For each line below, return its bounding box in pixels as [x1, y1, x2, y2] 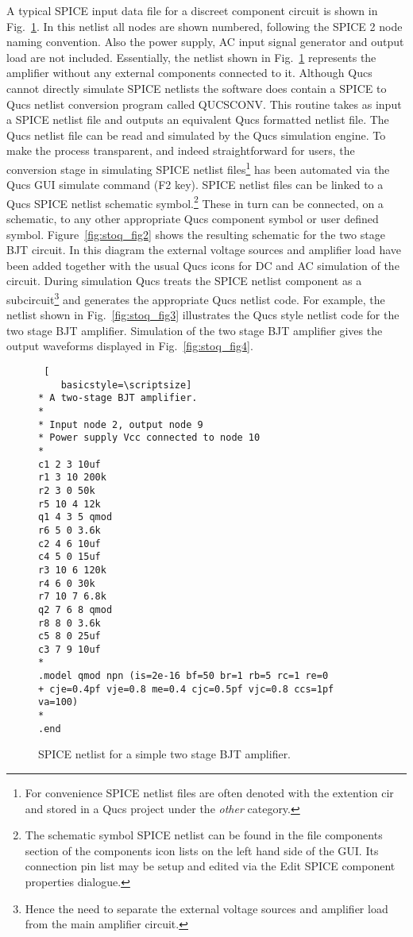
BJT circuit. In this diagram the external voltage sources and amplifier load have [6, 241, 402, 258]
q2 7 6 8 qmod [38, 603, 113, 615]
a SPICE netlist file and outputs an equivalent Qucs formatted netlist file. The [6, 111, 389, 128]
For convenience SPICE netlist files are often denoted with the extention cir [25, 785, 394, 800]
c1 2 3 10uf [38, 458, 101, 470]
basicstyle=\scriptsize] [60, 379, 192, 391]
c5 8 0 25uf [38, 630, 101, 642]
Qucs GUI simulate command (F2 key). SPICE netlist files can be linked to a [6, 176, 384, 193]
